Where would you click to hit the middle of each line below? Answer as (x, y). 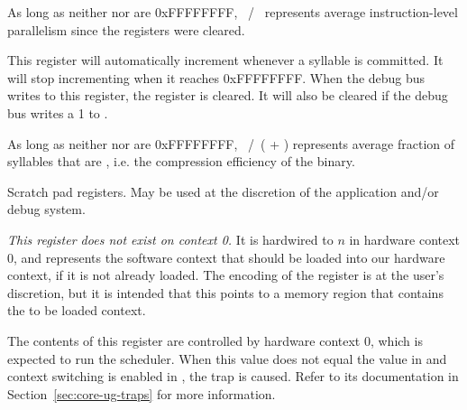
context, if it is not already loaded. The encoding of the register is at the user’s (226, 275)
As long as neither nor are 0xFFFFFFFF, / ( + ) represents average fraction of (231, 143)
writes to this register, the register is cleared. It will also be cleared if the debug (228, 95)
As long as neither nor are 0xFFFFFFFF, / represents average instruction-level (233, 12)
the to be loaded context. (77, 310)
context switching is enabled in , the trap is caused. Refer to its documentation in (233, 376)
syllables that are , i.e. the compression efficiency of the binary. (181, 161)
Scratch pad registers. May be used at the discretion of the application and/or (223, 191)
